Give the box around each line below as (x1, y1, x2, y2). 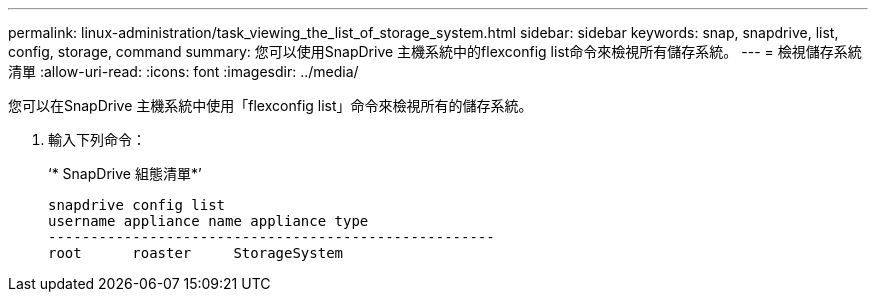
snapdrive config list (48, 197, 226, 213)
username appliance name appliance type (48, 213, 369, 229)
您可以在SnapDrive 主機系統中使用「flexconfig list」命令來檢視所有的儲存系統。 (8, 97, 533, 114)
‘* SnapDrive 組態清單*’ (48, 165, 202, 182)
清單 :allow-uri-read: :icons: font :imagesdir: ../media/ (8, 63, 359, 80)
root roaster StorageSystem (48, 245, 344, 261)
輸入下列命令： (48, 131, 146, 148)
